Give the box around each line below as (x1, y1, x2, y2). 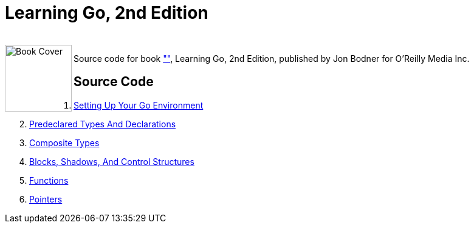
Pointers (29, 193, 63, 204)
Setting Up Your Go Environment (74, 99, 204, 110)
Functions (29, 175, 69, 186)
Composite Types (29, 137, 100, 148)
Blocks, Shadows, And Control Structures (29, 156, 194, 167)
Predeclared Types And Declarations (29, 118, 176, 129)
